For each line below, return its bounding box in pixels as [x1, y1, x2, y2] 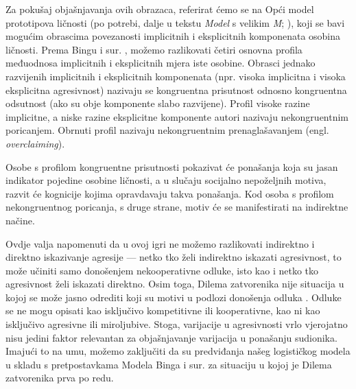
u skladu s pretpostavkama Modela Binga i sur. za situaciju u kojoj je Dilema [5, 357, 332, 371]
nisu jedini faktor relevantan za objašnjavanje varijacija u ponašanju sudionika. [5, 330, 337, 344]
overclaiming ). [5, 136, 65, 150]
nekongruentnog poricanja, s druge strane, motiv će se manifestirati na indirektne [5, 200, 348, 214]
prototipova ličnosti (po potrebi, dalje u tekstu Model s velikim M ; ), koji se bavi [5, 15, 345, 30]
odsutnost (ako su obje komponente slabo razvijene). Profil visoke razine [5, 96, 310, 110]
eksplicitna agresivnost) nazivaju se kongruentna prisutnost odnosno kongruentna [5, 82, 347, 97]
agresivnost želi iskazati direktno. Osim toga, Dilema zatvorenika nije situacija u [5, 276, 344, 291]
